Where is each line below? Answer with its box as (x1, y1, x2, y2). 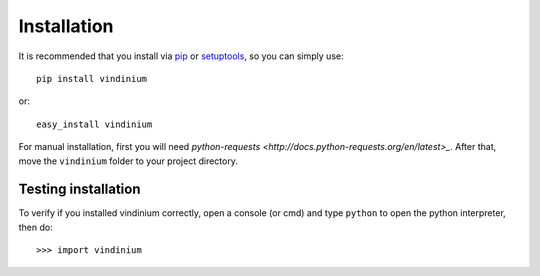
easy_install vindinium (36, 118, 153, 130)
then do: (18, 221, 54, 233)
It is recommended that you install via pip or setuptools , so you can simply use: (18, 50, 344, 62)
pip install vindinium (36, 73, 148, 84)
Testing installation (18, 181, 141, 198)
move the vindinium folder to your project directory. (18, 155, 239, 167)
